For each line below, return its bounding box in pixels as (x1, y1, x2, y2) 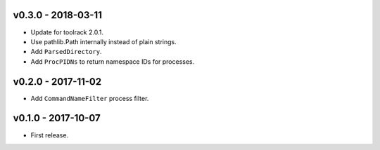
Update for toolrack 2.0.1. (30, 28, 103, 36)
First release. (30, 130, 69, 139)
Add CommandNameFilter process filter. (30, 94, 149, 102)
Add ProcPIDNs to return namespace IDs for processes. (30, 57, 195, 66)
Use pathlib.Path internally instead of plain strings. (30, 37, 177, 46)
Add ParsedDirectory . (30, 48, 102, 56)
